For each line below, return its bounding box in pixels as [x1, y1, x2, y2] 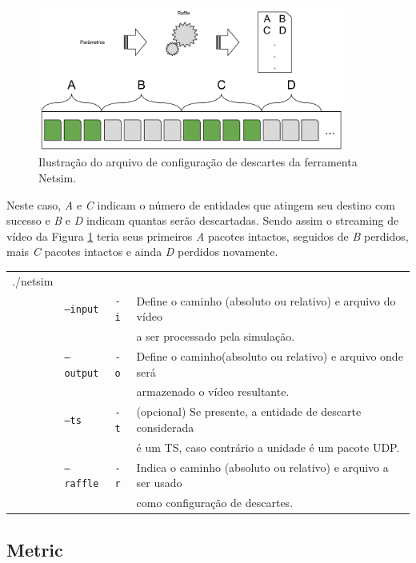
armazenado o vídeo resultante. [136, 383, 290, 400]
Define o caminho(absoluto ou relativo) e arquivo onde [136, 347, 403, 364]
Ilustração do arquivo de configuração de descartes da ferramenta [38, 154, 358, 170]
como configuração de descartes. [136, 494, 294, 511]
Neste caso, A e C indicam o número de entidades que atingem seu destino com [6, 196, 395, 213]
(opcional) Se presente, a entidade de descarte [136, 403, 362, 420]
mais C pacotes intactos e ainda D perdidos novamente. [6, 243, 278, 260]
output [64, 367, 99, 379]
